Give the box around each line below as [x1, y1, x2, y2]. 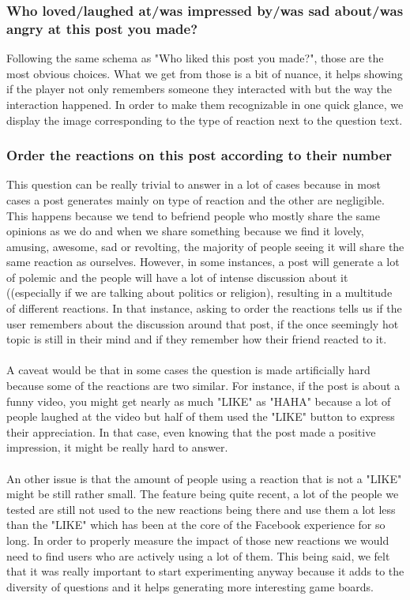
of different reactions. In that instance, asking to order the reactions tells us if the [6, 300, 402, 317]
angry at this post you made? [6, 18, 198, 38]
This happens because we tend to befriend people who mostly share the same [6, 207, 381, 223]
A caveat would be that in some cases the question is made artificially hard [6, 362, 371, 378]
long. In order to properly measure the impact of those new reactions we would [6, 531, 389, 548]
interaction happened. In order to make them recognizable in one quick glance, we [6, 96, 404, 112]
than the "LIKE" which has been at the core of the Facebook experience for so [6, 516, 386, 533]
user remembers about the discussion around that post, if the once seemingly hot [6, 315, 399, 332]
